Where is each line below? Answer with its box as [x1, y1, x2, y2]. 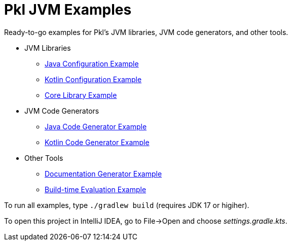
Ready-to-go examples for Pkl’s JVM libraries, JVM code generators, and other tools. [4, 27, 288, 37]
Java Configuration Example [45, 59, 139, 68]
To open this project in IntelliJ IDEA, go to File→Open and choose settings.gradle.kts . [4, 216, 287, 225]
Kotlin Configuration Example [45, 75, 142, 84]
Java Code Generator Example [45, 122, 147, 131]
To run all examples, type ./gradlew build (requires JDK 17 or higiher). [4, 200, 249, 209]
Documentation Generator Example [45, 169, 162, 178]
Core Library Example [45, 90, 117, 99]
